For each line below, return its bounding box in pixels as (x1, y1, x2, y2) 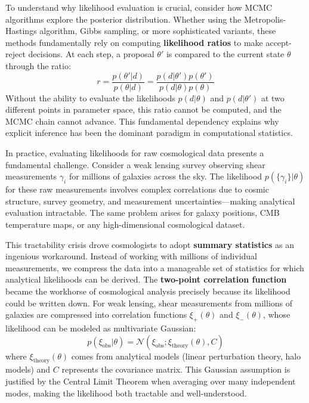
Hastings (5, 24, 37, 37)
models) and (5, 363, 51, 376)
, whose (262, 308, 291, 321)
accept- (265, 36, 292, 48)
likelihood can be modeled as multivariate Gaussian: (5, 321, 196, 334)
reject (5, 48, 26, 60)
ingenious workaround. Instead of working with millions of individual (5, 250, 257, 262)
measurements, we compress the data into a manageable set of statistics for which (5, 261, 304, 274)
